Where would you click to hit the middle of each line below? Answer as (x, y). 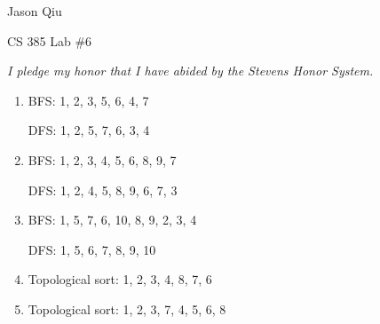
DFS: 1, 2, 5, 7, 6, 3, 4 (89, 130)
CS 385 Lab (39, 40)
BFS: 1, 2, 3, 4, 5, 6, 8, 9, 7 (102, 159)
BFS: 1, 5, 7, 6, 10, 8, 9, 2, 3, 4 (112, 220)
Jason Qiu (35, 11)
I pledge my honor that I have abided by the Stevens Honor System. (190, 71)
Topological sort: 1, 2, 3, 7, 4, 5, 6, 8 (127, 308)
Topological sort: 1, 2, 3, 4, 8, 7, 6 (120, 279)
